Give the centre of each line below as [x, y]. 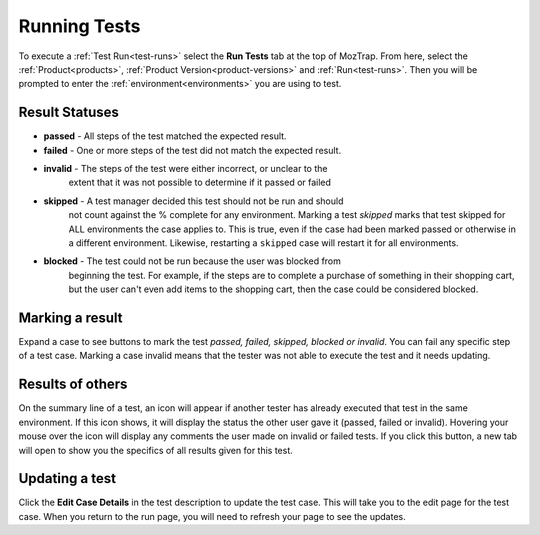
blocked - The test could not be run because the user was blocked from [192, 261]
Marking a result [71, 317]
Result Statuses [69, 112]
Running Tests [79, 26]
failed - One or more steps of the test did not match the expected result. [192, 150]
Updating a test [67, 478]
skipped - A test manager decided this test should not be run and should [193, 201]
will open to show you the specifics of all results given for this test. [156, 450]
